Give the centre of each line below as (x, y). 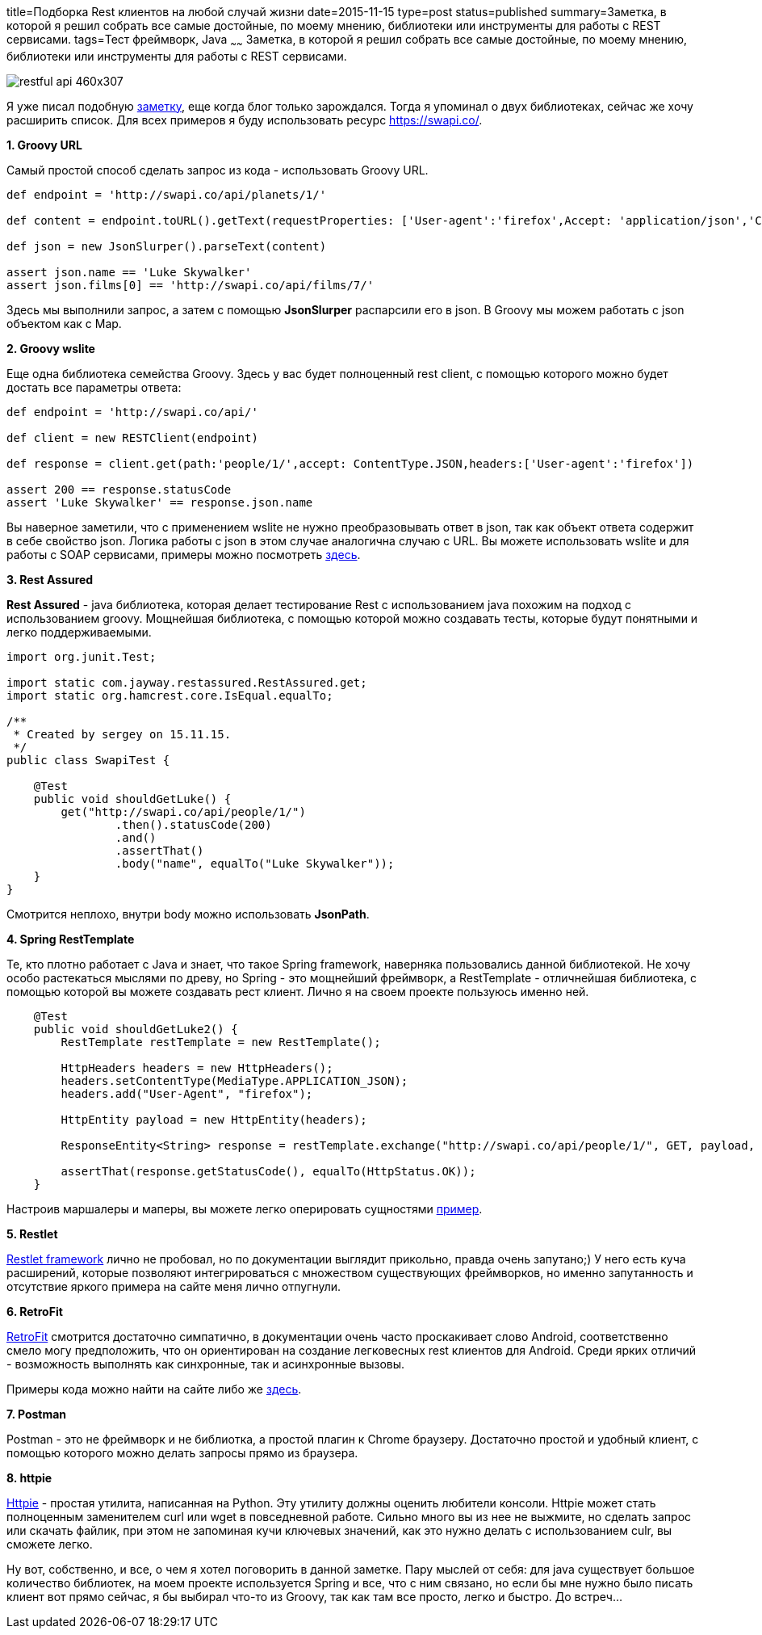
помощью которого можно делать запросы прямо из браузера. (182, 1452)
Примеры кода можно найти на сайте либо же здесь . (154, 1389)
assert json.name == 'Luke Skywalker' (129, 272)
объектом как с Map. (64, 323)
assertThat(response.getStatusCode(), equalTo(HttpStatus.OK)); (268, 1171)
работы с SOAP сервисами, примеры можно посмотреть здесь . (184, 554)
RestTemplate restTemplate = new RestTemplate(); (221, 1042)
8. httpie (29, 1477)
